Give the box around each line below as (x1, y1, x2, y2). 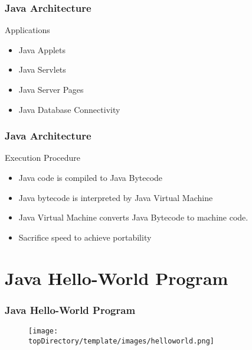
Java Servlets (18, 63, 66, 76)
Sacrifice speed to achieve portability (18, 231, 152, 243)
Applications (5, 24, 50, 36)
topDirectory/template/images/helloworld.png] (28, 336, 214, 345)
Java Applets (18, 43, 66, 56)
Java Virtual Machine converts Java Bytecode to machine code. (18, 211, 248, 223)
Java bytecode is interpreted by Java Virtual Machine (18, 191, 213, 203)
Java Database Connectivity (18, 103, 120, 115)
